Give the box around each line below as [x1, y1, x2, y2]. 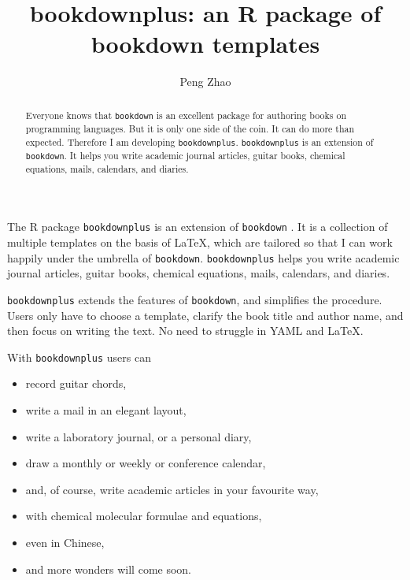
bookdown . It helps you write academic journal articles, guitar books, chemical [25, 148, 345, 162]
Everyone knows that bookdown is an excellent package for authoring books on [25, 108, 347, 121]
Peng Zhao [179, 73, 231, 90]
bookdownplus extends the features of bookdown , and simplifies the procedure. [7, 291, 382, 307]
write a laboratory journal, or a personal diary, [25, 428, 252, 444]
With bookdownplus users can [7, 348, 151, 365]
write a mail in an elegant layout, [25, 402, 187, 418]
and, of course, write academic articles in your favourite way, [25, 481, 319, 497]
